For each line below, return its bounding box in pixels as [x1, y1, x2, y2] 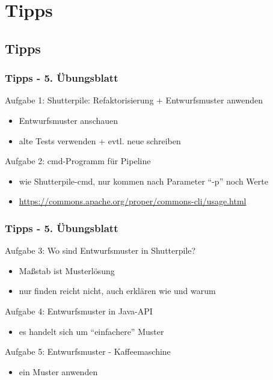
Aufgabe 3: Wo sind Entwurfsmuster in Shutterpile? [5, 244, 196, 257]
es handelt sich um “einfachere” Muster [19, 325, 164, 337]
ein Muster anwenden [19, 365, 98, 378]
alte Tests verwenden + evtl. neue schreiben [19, 134, 181, 147]
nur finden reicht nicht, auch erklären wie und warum [19, 284, 216, 297]
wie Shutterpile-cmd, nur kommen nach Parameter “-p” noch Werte [19, 174, 268, 187]
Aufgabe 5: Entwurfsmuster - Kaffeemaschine [5, 345, 171, 358]
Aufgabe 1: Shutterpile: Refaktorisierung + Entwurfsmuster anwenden [5, 94, 263, 106]
